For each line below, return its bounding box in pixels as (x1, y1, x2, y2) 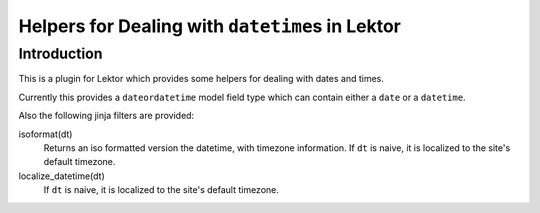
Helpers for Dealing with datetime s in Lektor (18, 15, 402, 37)
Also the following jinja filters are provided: (18, 110, 195, 122)
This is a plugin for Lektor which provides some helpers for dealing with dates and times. (18, 73, 385, 85)
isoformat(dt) (18, 128, 73, 140)
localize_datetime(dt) (18, 170, 105, 182)
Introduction (18, 45, 103, 63)
